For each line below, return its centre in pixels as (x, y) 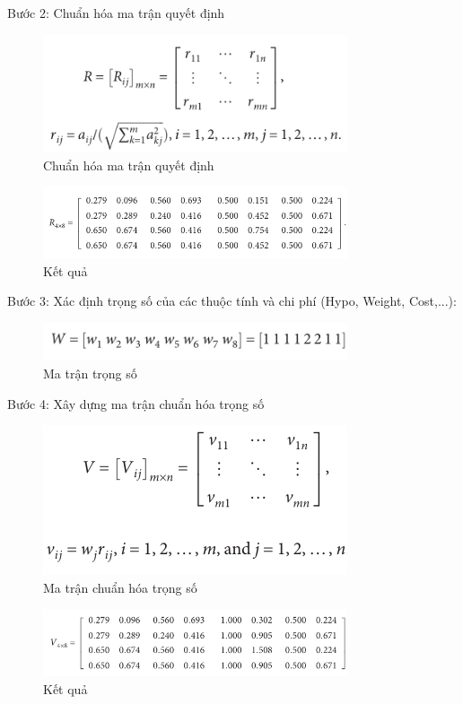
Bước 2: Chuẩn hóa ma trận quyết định (116, 13)
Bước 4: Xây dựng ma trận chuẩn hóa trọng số (136, 403)
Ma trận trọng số (90, 373)
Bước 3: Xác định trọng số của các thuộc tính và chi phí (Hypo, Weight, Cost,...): (232, 301)
